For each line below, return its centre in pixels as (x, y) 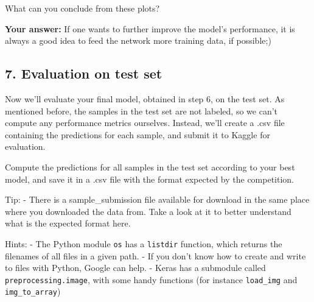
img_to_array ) (33, 291)
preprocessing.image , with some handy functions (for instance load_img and (151, 279)
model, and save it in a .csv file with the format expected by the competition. (150, 179)
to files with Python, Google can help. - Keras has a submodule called (135, 268)
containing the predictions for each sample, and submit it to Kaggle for (138, 134)
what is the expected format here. (68, 223)
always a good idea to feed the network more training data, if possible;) (138, 40)
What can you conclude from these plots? (82, 8)
